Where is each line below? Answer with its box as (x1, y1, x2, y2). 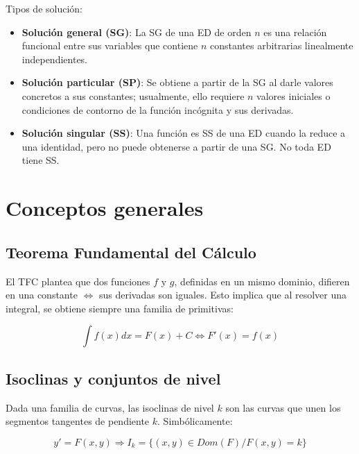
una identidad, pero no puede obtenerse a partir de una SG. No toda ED (21, 139, 331, 153)
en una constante (6, 287, 78, 302)
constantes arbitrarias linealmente (210, 38, 353, 53)
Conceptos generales (6, 194, 204, 222)
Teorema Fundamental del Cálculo (6, 241, 256, 262)
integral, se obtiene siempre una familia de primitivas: (6, 301, 234, 315)
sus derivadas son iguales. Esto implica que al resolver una (98, 287, 347, 302)
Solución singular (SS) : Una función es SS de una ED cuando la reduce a (21, 126, 346, 140)
